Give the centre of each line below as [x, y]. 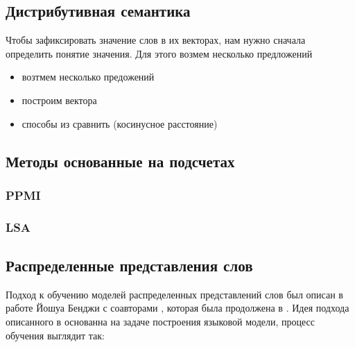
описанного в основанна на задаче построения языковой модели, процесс [161, 322]
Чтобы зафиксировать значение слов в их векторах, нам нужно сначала [156, 40]
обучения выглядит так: [55, 335]
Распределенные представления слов [129, 265]
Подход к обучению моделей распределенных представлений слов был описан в [174, 294]
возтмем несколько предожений [88, 77]
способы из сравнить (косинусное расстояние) [120, 123]
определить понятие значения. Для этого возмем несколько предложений [159, 53]
